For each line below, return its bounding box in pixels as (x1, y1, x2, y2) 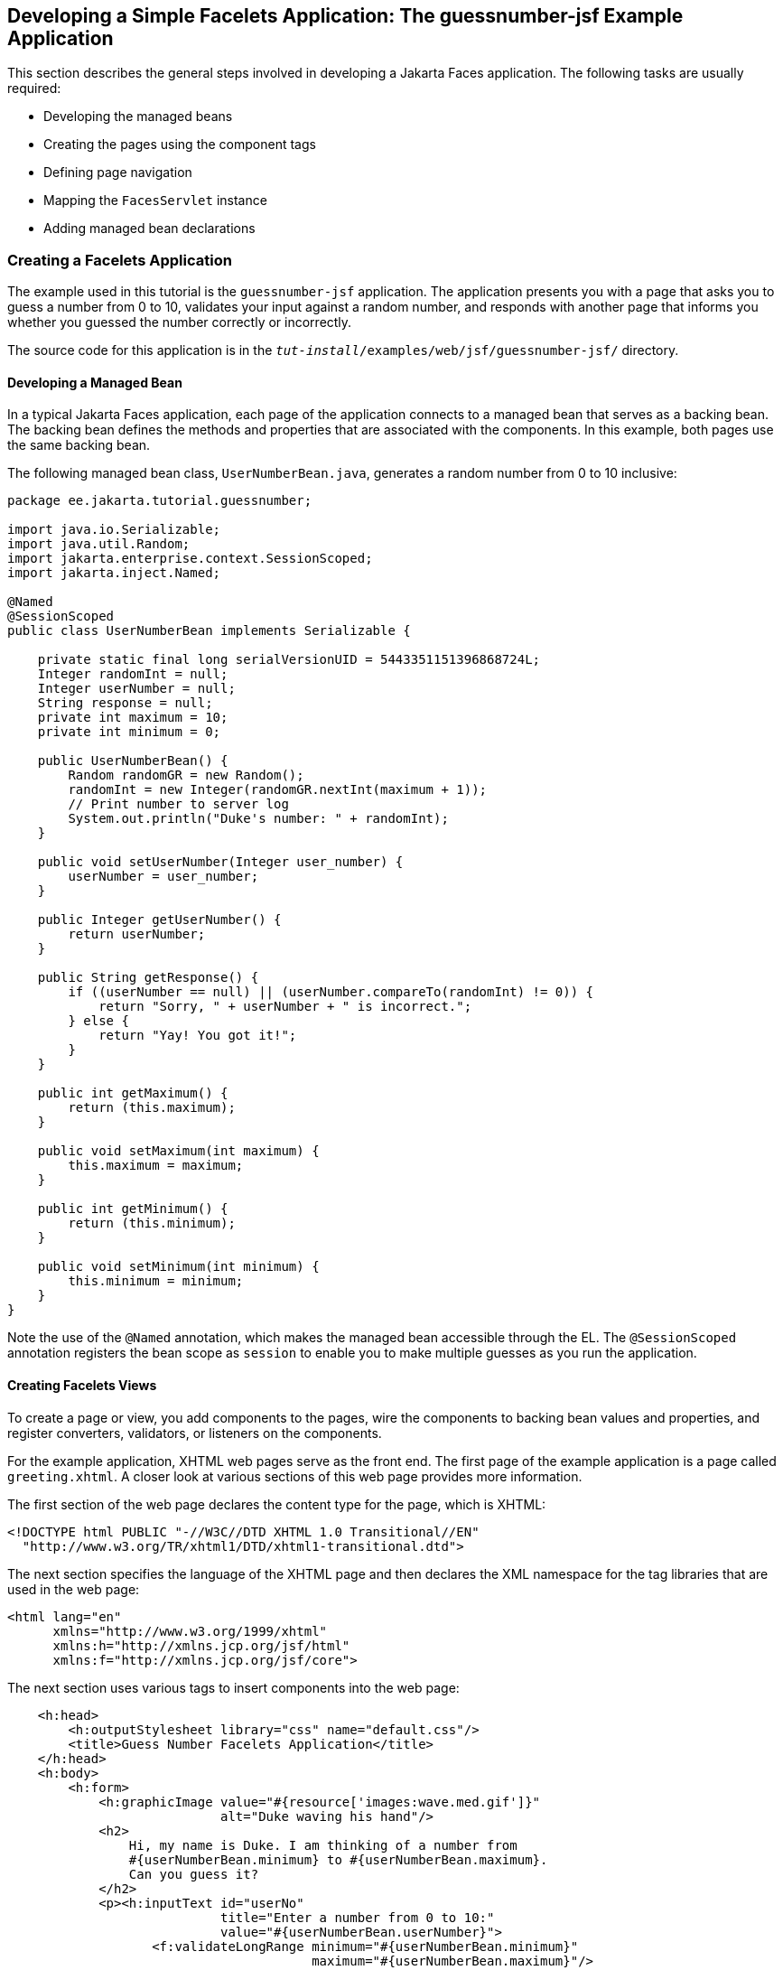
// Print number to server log (68, 797, 289, 812)
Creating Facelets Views (7, 1377, 157, 1393)
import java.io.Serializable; (7, 522, 221, 537)
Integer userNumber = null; (37, 681, 236, 696)
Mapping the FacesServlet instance (43, 192, 267, 209)
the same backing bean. (7, 437, 151, 453)
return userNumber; (68, 927, 206, 942)
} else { (68, 1013, 129, 1029)
